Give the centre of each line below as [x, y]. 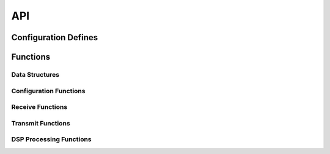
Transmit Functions [41, 123]
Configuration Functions [48, 91]
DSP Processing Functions [51, 139]
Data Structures [35, 74]
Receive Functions [39, 107]
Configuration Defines [55, 37]
